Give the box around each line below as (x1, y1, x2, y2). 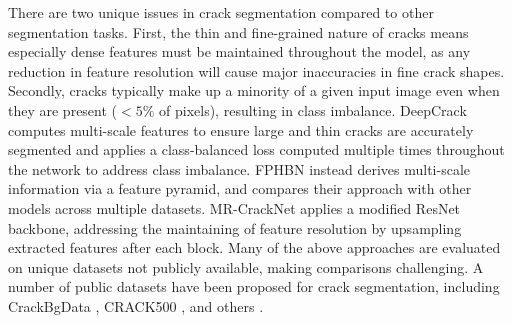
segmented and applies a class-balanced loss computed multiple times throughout (8, 139, 505, 160)
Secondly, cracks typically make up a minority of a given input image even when (8, 80, 500, 101)
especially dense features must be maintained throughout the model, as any (8, 41, 471, 62)
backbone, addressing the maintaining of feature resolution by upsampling (8, 217, 462, 238)
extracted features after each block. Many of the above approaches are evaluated (8, 237, 501, 258)
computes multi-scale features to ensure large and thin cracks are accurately (8, 119, 474, 140)
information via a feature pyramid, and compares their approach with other (8, 178, 472, 199)
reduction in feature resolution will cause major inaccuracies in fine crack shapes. (8, 60, 505, 81)
